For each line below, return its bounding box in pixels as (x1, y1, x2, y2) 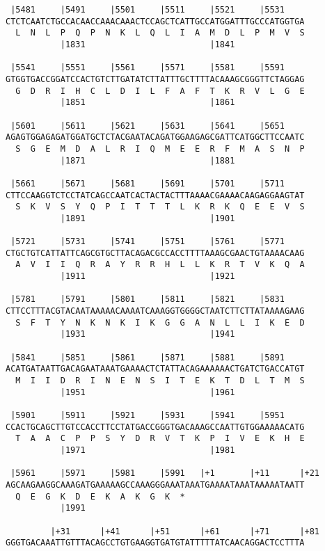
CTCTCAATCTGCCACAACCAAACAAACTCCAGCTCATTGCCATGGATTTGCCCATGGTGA (6, 16, 305, 26)
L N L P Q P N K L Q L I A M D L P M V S (15, 28, 305, 38)
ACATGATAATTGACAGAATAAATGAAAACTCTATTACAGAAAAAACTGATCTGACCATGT (6, 364, 305, 374)
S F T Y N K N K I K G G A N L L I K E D (15, 317, 305, 328)
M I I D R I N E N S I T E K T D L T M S (15, 376, 305, 385)
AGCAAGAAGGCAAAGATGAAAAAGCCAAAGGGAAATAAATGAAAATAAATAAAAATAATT (6, 479, 305, 490)
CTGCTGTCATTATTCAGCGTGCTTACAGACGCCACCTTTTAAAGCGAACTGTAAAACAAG (6, 248, 305, 258)
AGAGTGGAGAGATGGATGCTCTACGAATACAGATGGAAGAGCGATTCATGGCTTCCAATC (6, 132, 305, 143)
